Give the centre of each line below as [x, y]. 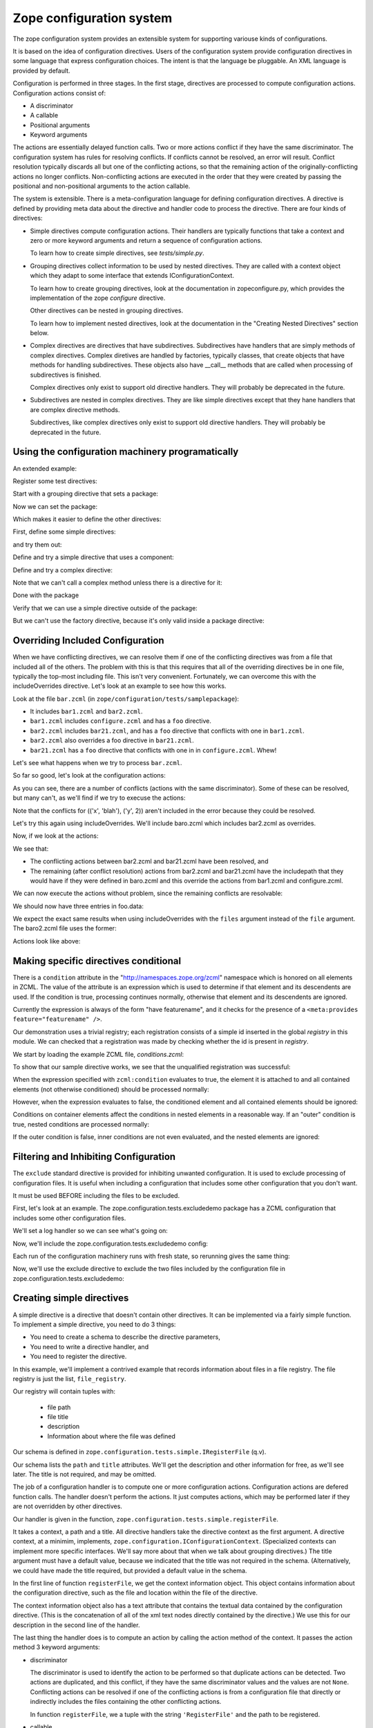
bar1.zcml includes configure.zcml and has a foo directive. [121, 721]
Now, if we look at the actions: [56, 836]
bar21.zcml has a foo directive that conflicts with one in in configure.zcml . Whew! [153, 750]
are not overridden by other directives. [67, 1506]
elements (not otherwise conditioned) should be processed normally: [111, 1089]
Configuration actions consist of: [59, 93]
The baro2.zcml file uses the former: [65, 928]
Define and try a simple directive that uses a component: [93, 557]
